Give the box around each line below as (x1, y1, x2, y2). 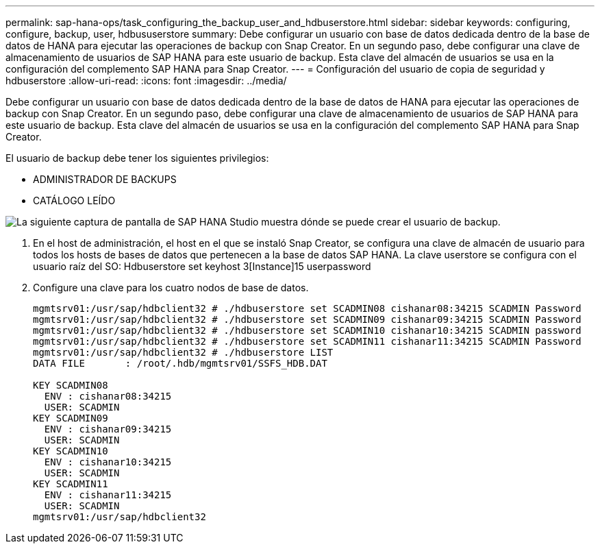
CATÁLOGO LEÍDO (33, 195, 116, 206)
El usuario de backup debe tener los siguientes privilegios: (5, 152, 269, 164)
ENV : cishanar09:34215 (44, 424, 172, 435)
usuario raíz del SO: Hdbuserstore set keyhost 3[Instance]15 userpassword (33, 260, 371, 272)
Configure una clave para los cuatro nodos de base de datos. (33, 282, 309, 293)
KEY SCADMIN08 (33, 380, 108, 391)
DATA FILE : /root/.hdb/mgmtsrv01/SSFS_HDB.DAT (33, 358, 327, 369)
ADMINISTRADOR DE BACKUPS (33, 173, 177, 185)
